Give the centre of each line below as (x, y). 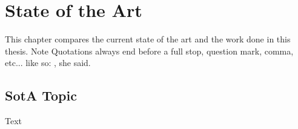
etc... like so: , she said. (48, 63)
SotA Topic (41, 95)
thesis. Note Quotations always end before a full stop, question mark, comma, (149, 51)
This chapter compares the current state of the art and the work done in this (148, 39)
